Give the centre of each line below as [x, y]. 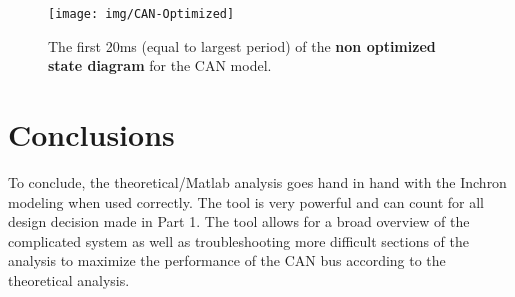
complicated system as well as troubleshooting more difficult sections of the [239, 240]
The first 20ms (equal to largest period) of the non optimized [242, 45]
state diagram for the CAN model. [160, 65]
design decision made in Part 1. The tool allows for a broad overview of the [239, 221]
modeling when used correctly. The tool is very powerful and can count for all [246, 201]
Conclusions [91, 134]
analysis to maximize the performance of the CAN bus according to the [227, 260]
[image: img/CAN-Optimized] [141, 14]
